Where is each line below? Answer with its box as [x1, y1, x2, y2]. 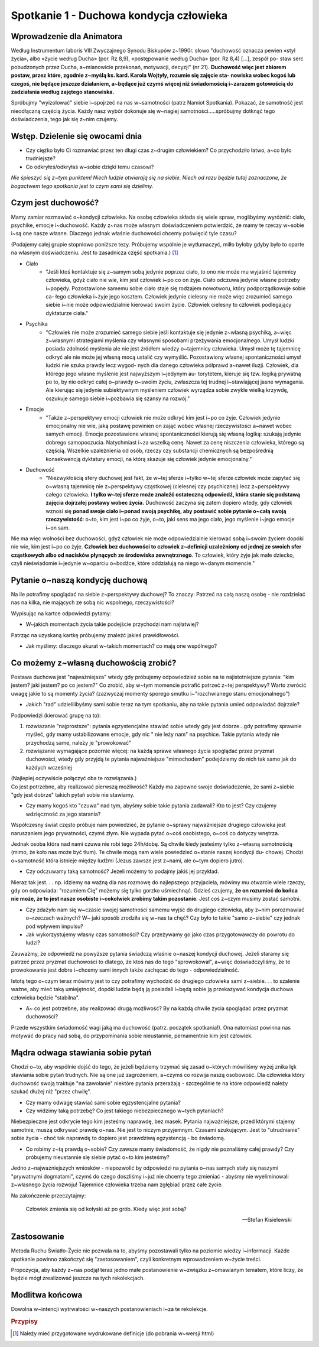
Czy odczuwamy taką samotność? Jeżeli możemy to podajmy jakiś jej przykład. [25, 868, 219, 875]
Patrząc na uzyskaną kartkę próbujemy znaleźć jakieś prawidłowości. [11, 631, 180, 638]
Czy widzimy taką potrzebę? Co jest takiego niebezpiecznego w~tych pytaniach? [25, 1107, 224, 1114]
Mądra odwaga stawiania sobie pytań [11, 1048, 152, 1057]
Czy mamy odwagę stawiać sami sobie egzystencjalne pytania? [25, 1099, 181, 1106]
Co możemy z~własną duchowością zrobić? [11, 658, 177, 668]
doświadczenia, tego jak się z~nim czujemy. [11, 116, 118, 123]
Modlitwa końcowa [11, 1290, 83, 1300]
